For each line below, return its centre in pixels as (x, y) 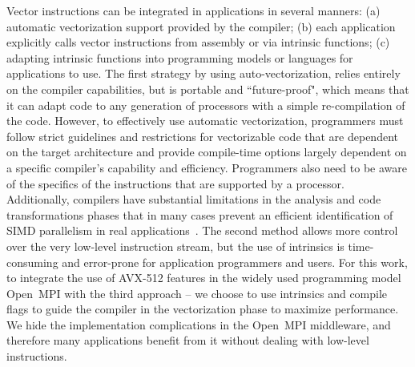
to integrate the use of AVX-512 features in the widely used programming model (204, 278)
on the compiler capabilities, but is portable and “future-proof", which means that (208, 89)
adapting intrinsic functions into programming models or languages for (180, 57)
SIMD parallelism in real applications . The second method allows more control (202, 230)
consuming (32, 262)
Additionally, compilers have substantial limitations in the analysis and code (194, 199)
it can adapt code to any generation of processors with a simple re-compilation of (206, 105)
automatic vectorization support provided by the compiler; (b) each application (201, 26)
